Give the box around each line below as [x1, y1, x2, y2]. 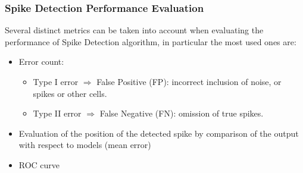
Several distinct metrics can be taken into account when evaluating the [5, 24, 264, 36]
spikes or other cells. [33, 87, 107, 99]
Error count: [18, 55, 64, 68]
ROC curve [18, 158, 60, 171]
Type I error [33, 76, 79, 87]
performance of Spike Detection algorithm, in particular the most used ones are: [5, 35, 296, 48]
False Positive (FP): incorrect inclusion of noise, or [96, 76, 282, 87]
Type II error [33, 107, 82, 119]
